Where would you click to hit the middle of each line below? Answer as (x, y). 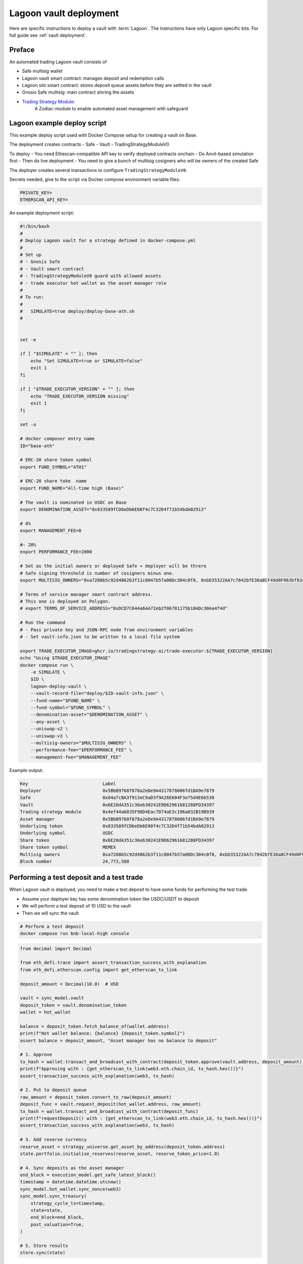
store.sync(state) (43, 1253)
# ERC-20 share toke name (53, 481)
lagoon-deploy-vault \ (59, 686)
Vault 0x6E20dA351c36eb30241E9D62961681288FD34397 (117, 805)
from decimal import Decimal (56, 949)
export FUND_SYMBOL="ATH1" (53, 467)
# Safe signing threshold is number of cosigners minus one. (97, 573)
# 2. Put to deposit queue (53, 1090)
